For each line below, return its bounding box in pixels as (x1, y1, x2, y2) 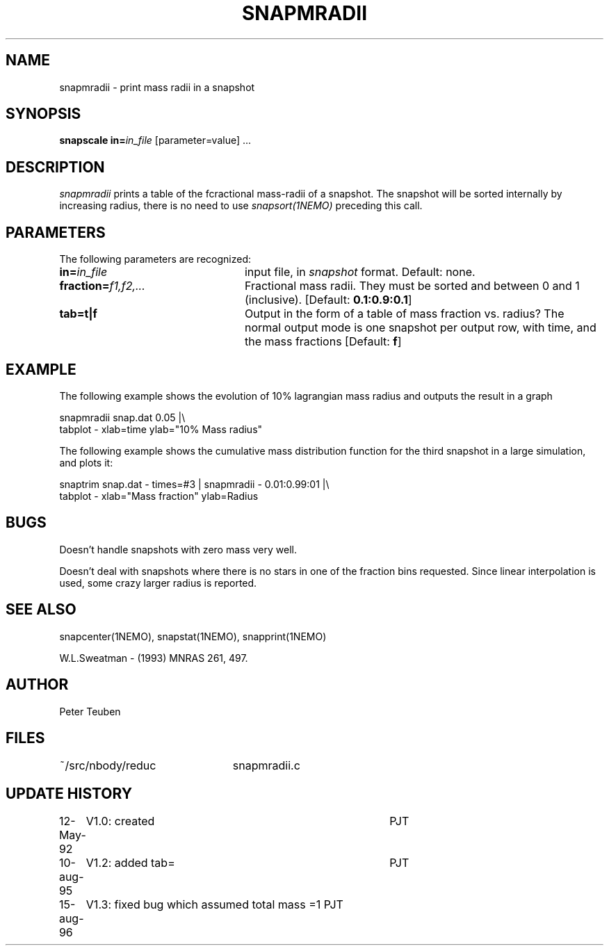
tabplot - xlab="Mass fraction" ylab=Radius (59, 489, 259, 502)
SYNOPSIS (6, 105, 81, 123)
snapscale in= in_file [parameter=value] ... (59, 134, 252, 147)
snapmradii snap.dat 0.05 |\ (59, 411, 186, 423)
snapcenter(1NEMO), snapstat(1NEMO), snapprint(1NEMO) (59, 630, 327, 642)
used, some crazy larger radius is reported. (59, 576, 257, 589)
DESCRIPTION (6, 158, 105, 176)
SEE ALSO (6, 601, 76, 619)
